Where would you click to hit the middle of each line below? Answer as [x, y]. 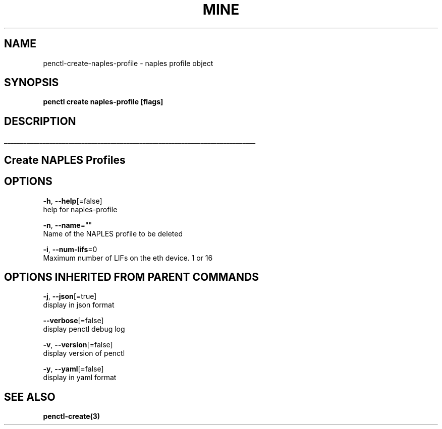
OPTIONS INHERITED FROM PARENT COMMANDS [131, 277]
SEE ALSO [30, 397]
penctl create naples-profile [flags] [103, 102]
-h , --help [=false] [73, 201]
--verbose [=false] [73, 321]
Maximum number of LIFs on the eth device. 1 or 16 [128, 258]
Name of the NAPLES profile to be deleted [113, 233]
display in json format [79, 305]
